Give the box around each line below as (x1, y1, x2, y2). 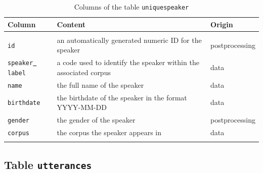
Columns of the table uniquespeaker (74, 2, 189, 12)
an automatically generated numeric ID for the (57, 34, 202, 45)
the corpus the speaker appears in (57, 127, 161, 138)
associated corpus (57, 67, 111, 77)
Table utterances (4, 156, 92, 172)
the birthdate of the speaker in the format (57, 92, 187, 102)
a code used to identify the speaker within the (57, 57, 199, 68)
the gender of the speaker (57, 114, 136, 125)
